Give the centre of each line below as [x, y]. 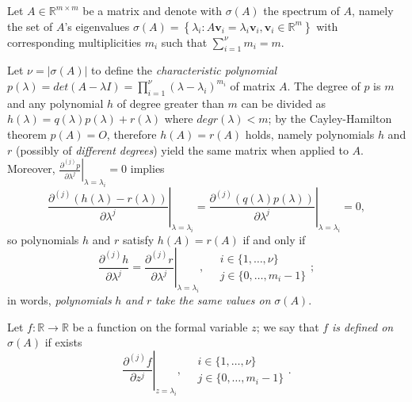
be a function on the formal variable [160, 326]
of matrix [253, 85]
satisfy [139, 239]
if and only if [274, 239]
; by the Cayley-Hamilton [330, 119]
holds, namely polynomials [310, 134]
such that [184, 42]
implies [147, 168]
